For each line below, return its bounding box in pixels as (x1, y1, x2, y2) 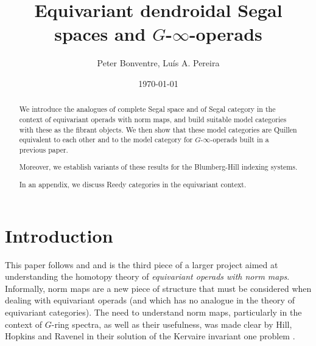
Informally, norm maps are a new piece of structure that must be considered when (5, 282, 312, 294)
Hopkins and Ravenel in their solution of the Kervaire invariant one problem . (5, 330, 295, 342)
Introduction (5, 223, 113, 247)
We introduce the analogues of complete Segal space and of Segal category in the (19, 104, 276, 114)
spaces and (54, 21, 146, 46)
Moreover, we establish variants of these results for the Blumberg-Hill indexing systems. (19, 162, 298, 172)
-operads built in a (210, 134, 269, 145)
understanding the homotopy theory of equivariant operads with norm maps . (5, 270, 290, 283)
